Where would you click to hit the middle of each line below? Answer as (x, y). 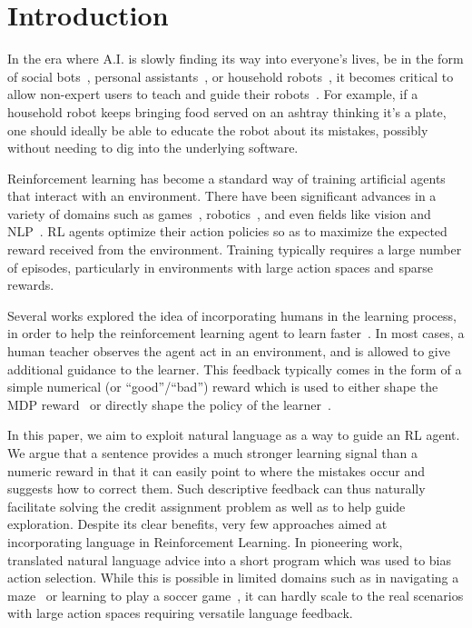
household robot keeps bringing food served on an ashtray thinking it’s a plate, (227, 111)
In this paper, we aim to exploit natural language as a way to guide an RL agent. (234, 435)
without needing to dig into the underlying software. (153, 148)
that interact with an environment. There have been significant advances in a (222, 196)
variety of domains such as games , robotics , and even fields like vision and (219, 213)
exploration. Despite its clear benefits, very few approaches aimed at (197, 524)
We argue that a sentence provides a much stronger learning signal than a (212, 453)
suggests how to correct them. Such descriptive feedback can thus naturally (216, 488)
